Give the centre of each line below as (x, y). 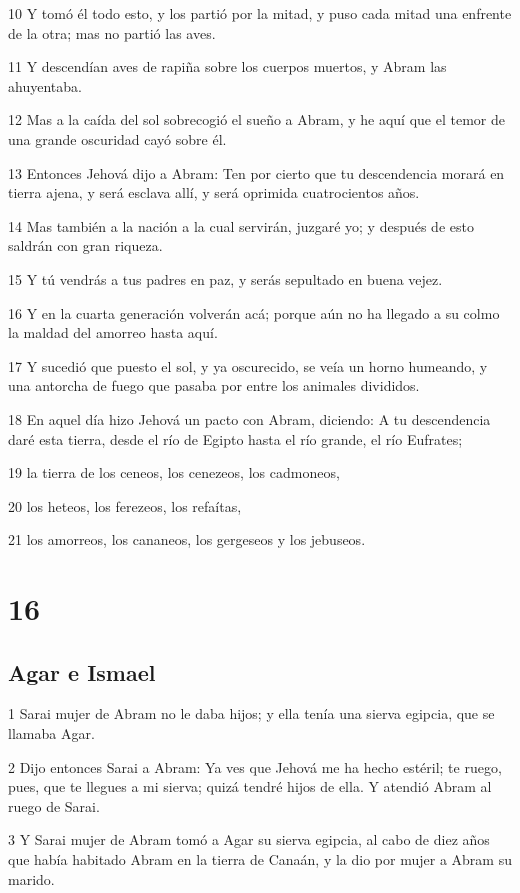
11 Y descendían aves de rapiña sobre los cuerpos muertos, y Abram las (227, 66)
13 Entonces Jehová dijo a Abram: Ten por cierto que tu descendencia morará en (256, 172)
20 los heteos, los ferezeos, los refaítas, (125, 505)
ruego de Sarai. (54, 805)
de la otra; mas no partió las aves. (112, 32)
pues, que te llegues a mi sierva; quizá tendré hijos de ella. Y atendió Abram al (250, 786)
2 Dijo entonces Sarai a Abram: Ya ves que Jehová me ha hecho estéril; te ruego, (255, 766)
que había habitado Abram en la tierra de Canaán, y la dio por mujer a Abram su (260, 859)
